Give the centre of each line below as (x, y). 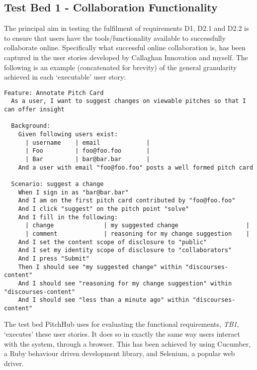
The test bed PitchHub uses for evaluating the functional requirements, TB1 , (122, 324)
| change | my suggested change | (137, 226)
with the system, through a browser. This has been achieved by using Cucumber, (128, 343)
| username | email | (87, 142)
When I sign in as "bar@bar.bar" (73, 192)
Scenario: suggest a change (57, 184)
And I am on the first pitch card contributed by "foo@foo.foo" (127, 201)
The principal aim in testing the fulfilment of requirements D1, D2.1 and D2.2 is (127, 28)
